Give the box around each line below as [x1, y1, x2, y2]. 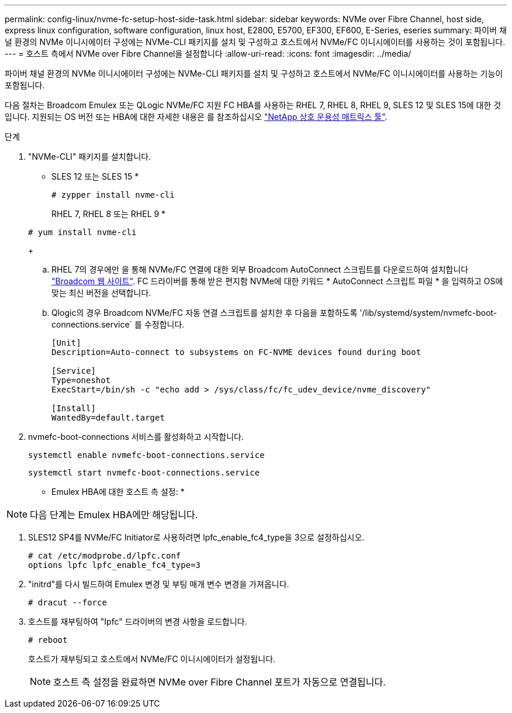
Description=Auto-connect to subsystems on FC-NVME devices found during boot [51, 347, 421, 357]
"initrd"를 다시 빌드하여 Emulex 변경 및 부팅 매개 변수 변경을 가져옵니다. [28, 579, 289, 589]
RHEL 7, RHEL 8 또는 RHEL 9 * [51, 209, 166, 219]
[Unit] [51, 338, 81, 347]
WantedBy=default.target [51, 413, 165, 422]
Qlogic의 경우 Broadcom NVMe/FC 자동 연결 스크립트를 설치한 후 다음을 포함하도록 [51, 308, 358, 318]
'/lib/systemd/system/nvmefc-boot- [359, 308, 497, 318]
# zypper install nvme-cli [51, 190, 175, 199]
